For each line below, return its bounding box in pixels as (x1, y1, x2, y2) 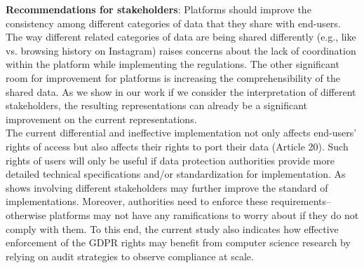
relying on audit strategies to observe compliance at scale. (6, 248, 254, 263)
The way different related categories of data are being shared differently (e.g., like (6, 29, 356, 44)
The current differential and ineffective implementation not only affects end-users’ (6, 125, 357, 140)
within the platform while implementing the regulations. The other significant (6, 57, 339, 71)
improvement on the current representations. (6, 111, 197, 126)
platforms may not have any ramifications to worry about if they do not (49, 207, 359, 222)
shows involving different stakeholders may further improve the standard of (6, 180, 328, 195)
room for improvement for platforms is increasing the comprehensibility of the (6, 70, 340, 85)
